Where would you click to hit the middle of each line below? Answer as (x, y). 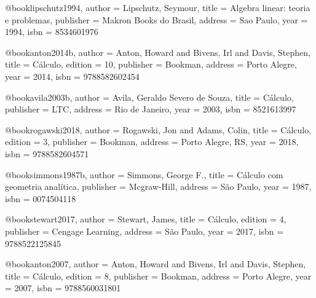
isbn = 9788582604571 (47, 153)
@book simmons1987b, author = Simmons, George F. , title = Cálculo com (144, 174)
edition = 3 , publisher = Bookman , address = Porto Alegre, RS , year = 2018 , (152, 142)
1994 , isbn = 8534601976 (52, 32)
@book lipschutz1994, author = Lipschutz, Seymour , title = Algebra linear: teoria (158, 7)
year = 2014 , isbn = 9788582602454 (72, 76)
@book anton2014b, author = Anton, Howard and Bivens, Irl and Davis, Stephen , (158, 52)
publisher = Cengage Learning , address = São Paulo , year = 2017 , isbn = (144, 231)
